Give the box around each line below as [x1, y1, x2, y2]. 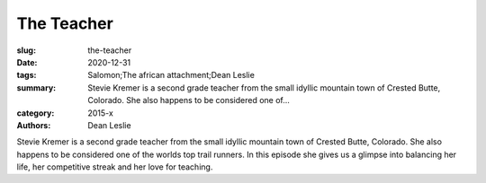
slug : [16, 45, 36, 56]
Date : [16, 57, 38, 67]
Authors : [16, 119, 51, 130]
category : [16, 108, 55, 118]
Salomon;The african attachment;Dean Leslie [87, 70, 256, 81]
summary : [16, 82, 57, 93]
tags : [16, 70, 37, 81]
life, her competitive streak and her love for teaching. [16, 161, 213, 172]
